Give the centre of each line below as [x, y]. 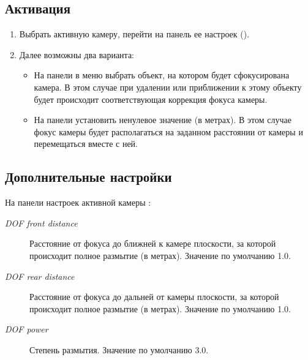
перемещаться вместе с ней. [86, 144]
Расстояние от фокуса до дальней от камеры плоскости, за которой [154, 297]
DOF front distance [41, 223]
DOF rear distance [40, 276]
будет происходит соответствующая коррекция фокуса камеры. [151, 99]
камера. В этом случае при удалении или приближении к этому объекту [168, 87]
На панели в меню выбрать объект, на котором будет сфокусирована [162, 75]
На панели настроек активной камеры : [78, 202]
